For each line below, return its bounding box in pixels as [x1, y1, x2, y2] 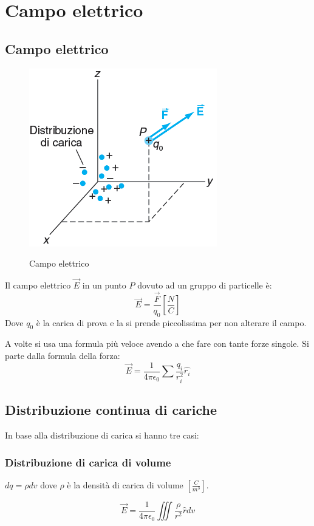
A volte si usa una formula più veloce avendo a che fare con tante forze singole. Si [5, 337, 309, 350]
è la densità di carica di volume [67, 478, 183, 491]
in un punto [82, 278, 126, 291]
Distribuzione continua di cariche [5, 400, 217, 419]
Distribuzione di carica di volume [5, 454, 171, 470]
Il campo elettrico [5, 278, 71, 291]
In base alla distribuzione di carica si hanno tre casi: [5, 428, 199, 441]
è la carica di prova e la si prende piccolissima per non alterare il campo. [36, 316, 307, 329]
